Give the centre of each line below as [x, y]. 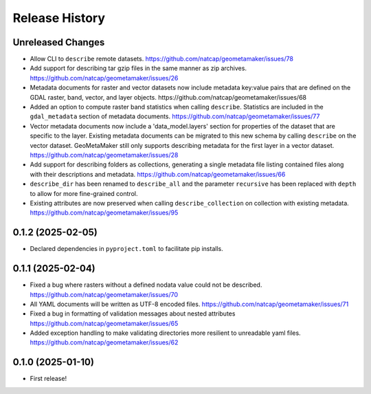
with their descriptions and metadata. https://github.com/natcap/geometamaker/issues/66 [158, 174]
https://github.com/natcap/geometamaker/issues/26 [104, 78]
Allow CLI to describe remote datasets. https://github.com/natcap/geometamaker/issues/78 [161, 59]
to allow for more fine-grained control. [84, 193]
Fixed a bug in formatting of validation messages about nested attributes [133, 314]
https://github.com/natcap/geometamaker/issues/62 [104, 342]
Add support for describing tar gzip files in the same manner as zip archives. [138, 68]
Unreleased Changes [59, 42]
